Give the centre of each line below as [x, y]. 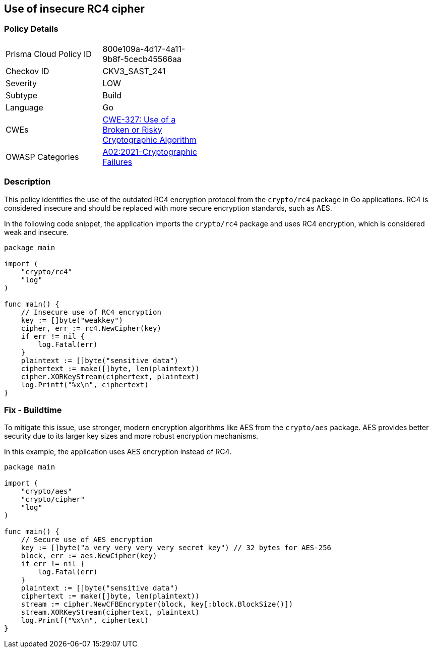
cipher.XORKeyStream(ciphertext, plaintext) [110, 376]
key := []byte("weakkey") [72, 320]
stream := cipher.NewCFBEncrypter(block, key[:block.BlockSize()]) [157, 604]
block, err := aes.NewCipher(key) [89, 556]
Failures [117, 162]
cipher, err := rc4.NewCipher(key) [91, 328]
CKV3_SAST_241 [134, 71]
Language [24, 107]
